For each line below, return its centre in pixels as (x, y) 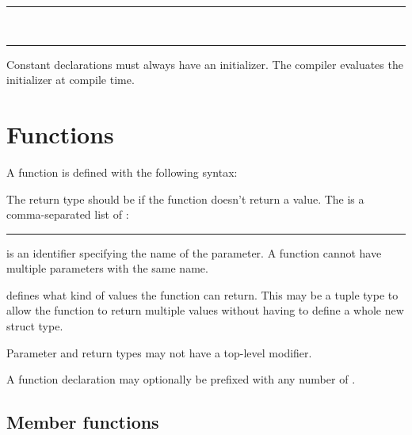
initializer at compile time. (71, 80)
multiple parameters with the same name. (107, 268)
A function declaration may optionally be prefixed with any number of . (181, 379)
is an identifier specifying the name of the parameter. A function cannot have (194, 252)
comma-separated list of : (68, 214)
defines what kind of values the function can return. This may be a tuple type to (202, 294)
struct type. (35, 326)
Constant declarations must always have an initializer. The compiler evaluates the (205, 64)
